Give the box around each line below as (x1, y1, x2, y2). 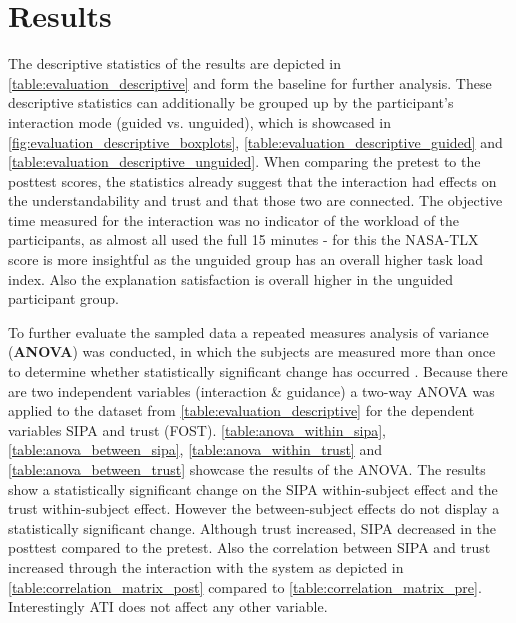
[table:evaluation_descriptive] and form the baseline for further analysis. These (8, 72, 492, 93)
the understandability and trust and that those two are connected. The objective (8, 190, 503, 211)
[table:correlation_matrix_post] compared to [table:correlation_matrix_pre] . (8, 576, 482, 597)
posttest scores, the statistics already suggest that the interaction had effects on (8, 170, 497, 191)
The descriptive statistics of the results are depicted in (8, 53, 342, 74)
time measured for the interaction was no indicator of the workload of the (8, 209, 460, 230)
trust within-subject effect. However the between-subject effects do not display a (8, 498, 500, 519)
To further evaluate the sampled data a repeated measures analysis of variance (8, 321, 489, 342)
